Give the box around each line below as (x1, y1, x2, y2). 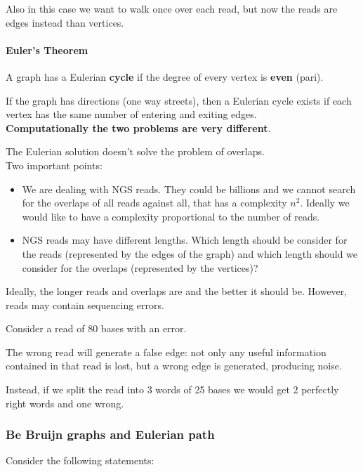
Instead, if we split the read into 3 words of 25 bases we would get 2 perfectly (6, 382, 339, 397)
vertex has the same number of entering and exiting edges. (6, 107, 257, 122)
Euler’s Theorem (6, 42, 88, 57)
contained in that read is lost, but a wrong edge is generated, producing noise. (6, 358, 342, 373)
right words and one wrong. (6, 395, 124, 410)
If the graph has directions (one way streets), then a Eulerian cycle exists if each (6, 93, 352, 107)
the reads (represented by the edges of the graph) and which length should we (22, 246, 358, 261)
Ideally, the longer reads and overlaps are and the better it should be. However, (6, 284, 348, 299)
